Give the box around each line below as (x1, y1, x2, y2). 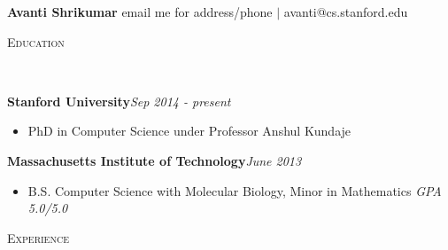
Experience (7, 228, 69, 246)
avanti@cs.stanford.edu (283, 3, 408, 20)
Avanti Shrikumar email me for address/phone (7, 3, 273, 20)
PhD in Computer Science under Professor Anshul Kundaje (27, 121, 351, 140)
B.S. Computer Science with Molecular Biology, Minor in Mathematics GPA (27, 181, 442, 199)
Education (7, 32, 65, 51)
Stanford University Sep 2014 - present (7, 91, 231, 110)
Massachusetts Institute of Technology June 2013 (7, 151, 302, 169)
